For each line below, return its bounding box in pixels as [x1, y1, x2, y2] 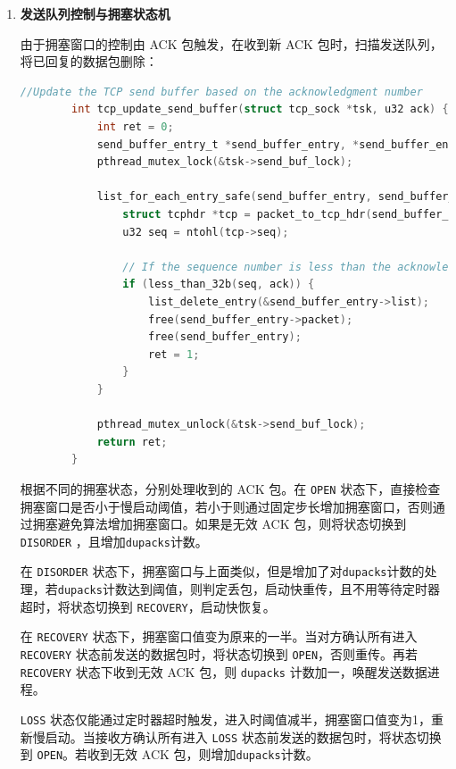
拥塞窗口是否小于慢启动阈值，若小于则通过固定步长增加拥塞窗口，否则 [20, 497, 433, 515]
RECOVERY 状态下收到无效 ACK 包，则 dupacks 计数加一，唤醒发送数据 [20, 662, 427, 681]
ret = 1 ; [147, 347, 200, 361]
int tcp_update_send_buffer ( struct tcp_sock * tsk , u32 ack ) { [71, 103, 449, 116]
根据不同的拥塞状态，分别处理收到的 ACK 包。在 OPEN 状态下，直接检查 [20, 479, 441, 497]
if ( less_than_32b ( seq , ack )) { [122, 278, 315, 291]
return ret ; [96, 435, 168, 448]
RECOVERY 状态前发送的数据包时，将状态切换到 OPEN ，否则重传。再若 [20, 644, 419, 663]
